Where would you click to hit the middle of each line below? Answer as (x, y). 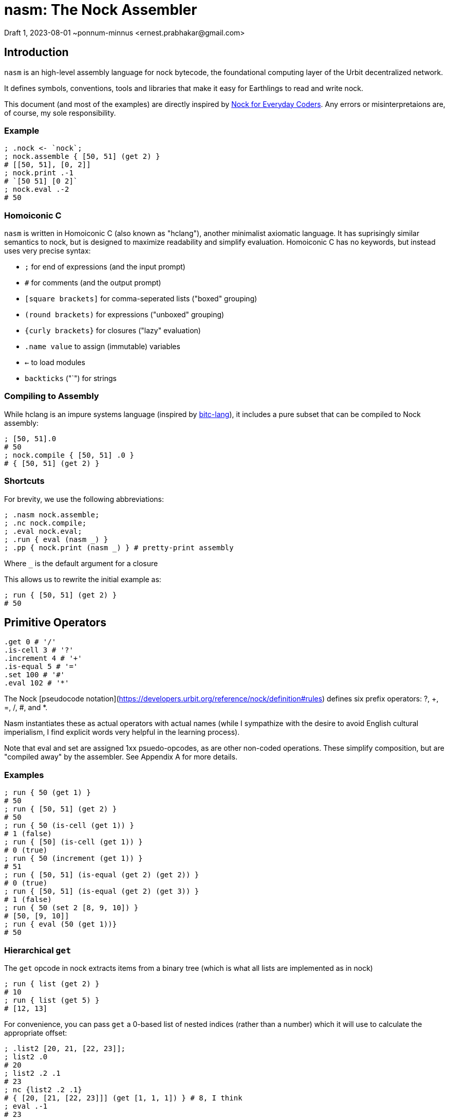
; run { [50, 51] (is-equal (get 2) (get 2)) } (102, 875)
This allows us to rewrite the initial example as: (83, 579)
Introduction (36, 52)
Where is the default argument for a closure (81, 563)
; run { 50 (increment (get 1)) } (73, 859)
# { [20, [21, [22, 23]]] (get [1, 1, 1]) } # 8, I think (123, 1098)
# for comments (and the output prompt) (93, 283)
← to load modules (55, 363)
